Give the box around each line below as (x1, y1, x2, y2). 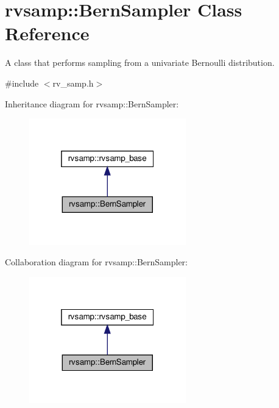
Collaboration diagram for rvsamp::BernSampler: (5, 256, 188, 268)
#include (5, 76, 39, 89)
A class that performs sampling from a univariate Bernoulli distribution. (5, 56, 275, 69)
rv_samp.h (52, 76, 94, 89)
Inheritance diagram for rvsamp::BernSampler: (5, 97, 179, 110)
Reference (5, 21, 90, 46)
